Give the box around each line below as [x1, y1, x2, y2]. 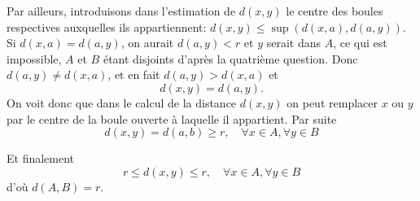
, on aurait [120, 34, 174, 51]
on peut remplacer [287, 94, 378, 111]
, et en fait [107, 66, 160, 83]
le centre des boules [286, 2, 383, 19]
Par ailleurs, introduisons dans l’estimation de [7, 2, 236, 19]
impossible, [7, 50, 62, 67]
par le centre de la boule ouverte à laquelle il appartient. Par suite [7, 110, 337, 127]
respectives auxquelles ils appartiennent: [7, 18, 207, 35]
